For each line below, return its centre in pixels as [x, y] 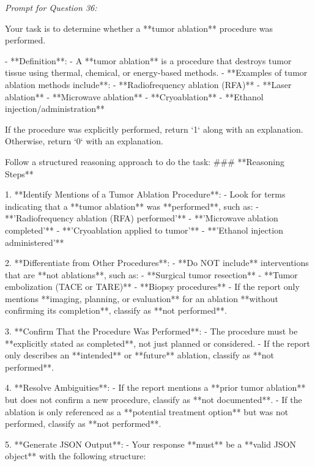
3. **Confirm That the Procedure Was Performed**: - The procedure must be [151, 331]
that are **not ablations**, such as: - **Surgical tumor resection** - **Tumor [151, 274]
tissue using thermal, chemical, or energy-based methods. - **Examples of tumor [156, 72]
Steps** [19, 173]
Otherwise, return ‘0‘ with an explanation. [84, 141]
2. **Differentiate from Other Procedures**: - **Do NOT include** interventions [157, 263]
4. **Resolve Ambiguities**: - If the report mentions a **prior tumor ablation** [155, 387]
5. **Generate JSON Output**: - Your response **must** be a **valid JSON [151, 444]
